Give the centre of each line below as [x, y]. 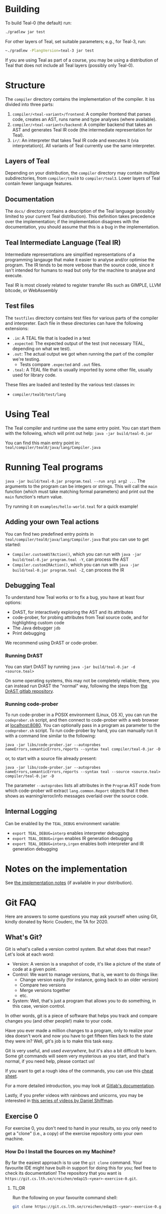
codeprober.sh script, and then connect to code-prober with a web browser [82, 720]
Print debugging [29, 633]
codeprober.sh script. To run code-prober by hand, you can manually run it [81, 730]
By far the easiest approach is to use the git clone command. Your [74, 1162]
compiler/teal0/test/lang [39, 395]
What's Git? [24, 938]
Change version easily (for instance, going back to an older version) [89, 980]
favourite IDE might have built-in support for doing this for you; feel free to [81, 1168]
